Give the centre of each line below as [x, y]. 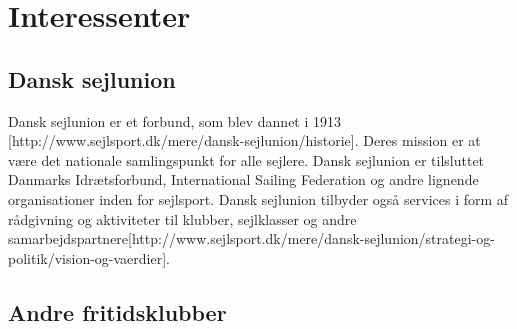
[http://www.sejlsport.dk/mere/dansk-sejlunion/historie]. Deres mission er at [244, 140]
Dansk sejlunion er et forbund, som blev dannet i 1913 [175, 120]
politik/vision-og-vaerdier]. [89, 257]
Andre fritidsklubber [117, 311]
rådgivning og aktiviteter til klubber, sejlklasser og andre [182, 218]
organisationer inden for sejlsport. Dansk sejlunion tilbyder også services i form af [258, 198]
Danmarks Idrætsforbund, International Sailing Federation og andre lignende [243, 179]
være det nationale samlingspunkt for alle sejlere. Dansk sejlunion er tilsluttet [246, 159]
